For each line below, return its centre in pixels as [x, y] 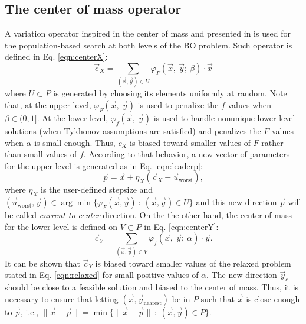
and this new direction [236, 202]
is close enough [273, 298]
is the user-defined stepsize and [97, 189]
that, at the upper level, [48, 104]
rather [272, 142]
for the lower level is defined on [61, 226]
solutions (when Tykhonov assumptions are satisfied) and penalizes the [133, 130]
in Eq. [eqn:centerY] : [181, 226]
